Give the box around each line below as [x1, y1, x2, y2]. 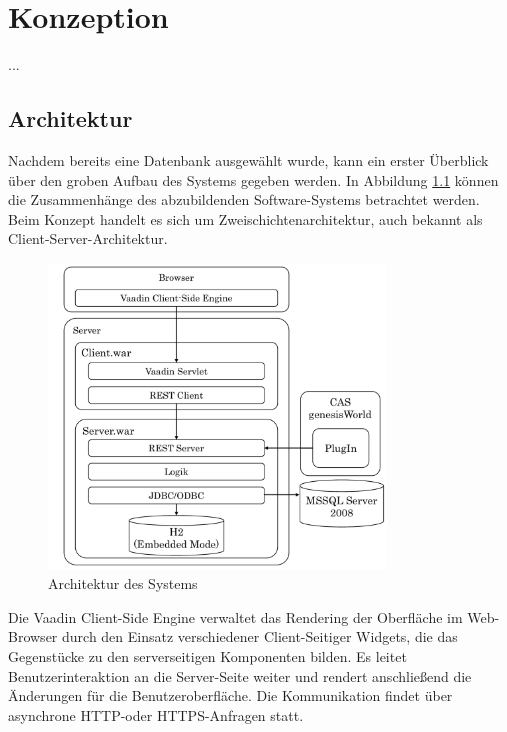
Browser [8, 626, 58, 647]
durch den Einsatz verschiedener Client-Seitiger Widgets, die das [61, 626, 458, 647]
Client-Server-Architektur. [8, 228, 168, 249]
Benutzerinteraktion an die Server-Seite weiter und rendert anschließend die [8, 665, 472, 686]
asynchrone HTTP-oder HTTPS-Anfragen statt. [8, 704, 304, 725]
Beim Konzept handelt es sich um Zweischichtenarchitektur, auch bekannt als [8, 208, 483, 229]
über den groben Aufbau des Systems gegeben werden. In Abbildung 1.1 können [8, 169, 499, 190]
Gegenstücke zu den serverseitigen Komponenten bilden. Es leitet [8, 645, 407, 666]
